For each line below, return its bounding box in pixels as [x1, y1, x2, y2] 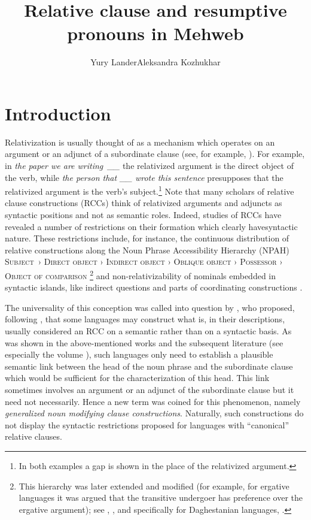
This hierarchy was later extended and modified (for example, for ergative [19, 479, 289, 492]
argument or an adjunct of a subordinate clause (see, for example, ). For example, [5, 147, 305, 160]
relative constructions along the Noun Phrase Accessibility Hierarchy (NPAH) [5, 243, 289, 256]
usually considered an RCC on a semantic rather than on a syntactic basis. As [5, 325, 292, 337]
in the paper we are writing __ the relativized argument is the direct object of [5, 159, 294, 172]
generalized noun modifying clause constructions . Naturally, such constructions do [5, 407, 304, 419]
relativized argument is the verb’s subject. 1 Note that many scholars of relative [5, 183, 294, 197]
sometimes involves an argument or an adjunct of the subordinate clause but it [5, 383, 294, 396]
